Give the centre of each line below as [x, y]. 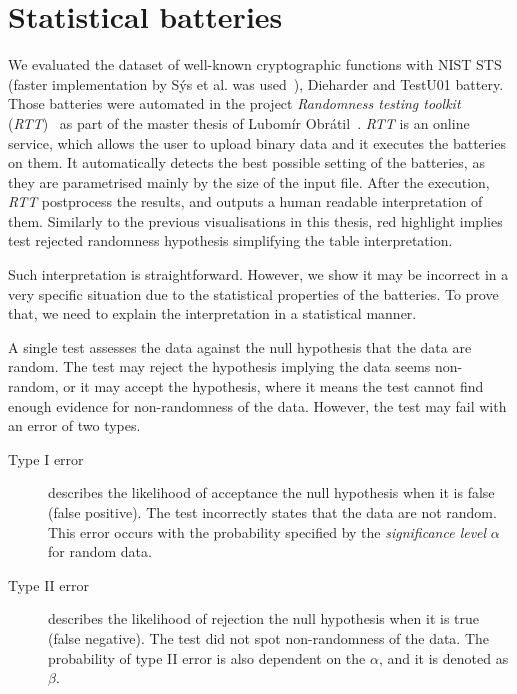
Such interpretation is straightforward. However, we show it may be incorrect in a [258, 274]
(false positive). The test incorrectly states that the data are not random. [272, 512]
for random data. [100, 551]
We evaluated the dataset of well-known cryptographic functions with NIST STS [255, 64]
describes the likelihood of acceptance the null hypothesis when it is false [271, 492]
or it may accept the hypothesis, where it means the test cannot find [273, 386]
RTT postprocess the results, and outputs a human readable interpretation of [245, 201]
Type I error [46, 458]
